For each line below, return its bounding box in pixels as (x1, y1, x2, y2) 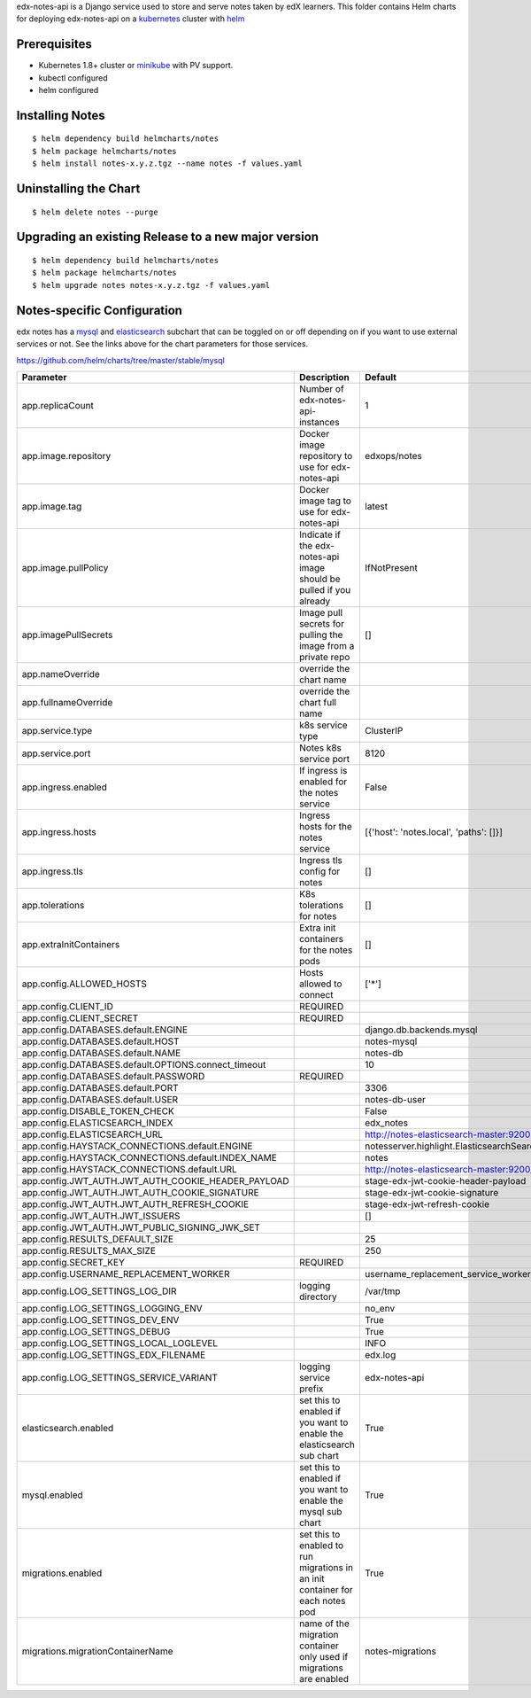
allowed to (299, 978, 342, 990)
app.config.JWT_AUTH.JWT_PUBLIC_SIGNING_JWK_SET (21, 1221, 261, 1234)
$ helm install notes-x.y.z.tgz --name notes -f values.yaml (32, 159, 303, 168)
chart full (299, 696, 336, 708)
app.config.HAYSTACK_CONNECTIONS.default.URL (21, 1163, 238, 1175)
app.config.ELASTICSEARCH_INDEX (21, 1117, 173, 1129)
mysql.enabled (21, 1489, 83, 1501)
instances (299, 416, 340, 428)
